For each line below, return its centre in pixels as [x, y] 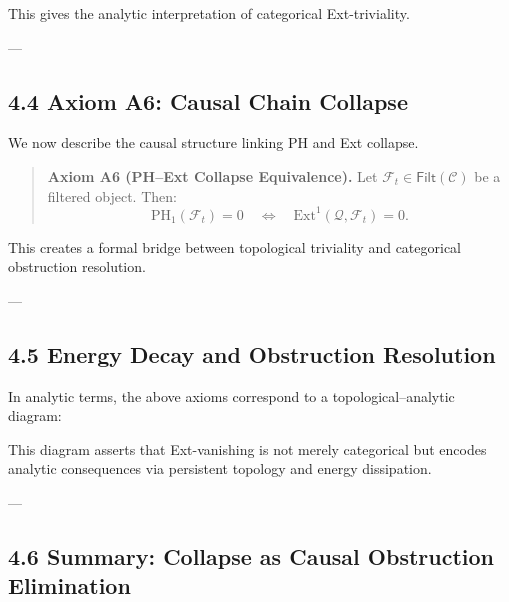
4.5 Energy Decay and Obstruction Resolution [252, 353]
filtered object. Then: [112, 195]
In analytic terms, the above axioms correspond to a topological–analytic [231, 395]
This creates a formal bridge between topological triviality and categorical [235, 246]
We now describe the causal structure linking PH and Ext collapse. [213, 142]
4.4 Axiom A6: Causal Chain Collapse [208, 100]
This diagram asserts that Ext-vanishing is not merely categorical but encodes [247, 448]
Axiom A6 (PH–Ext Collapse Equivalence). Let [212, 175]
